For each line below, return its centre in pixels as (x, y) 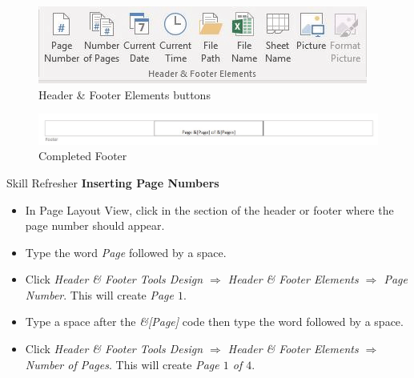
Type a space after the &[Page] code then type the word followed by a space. (214, 322)
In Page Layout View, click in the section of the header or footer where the (209, 209)
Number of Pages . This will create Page (122, 364)
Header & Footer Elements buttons (125, 94)
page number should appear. (95, 225)
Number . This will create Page (99, 294)
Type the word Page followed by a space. (126, 252)
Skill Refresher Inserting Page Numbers (113, 182)
